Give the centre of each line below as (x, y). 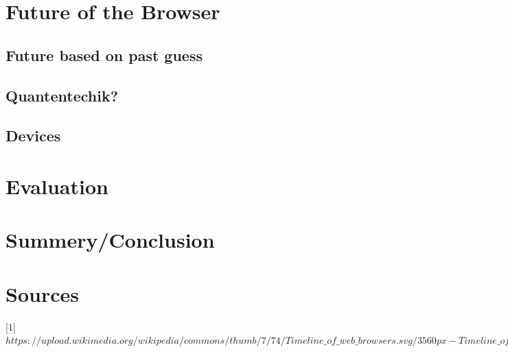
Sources (42, 293)
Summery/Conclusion (110, 240)
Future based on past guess (104, 55)
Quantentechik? (62, 95)
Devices (33, 136)
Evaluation (57, 186)
